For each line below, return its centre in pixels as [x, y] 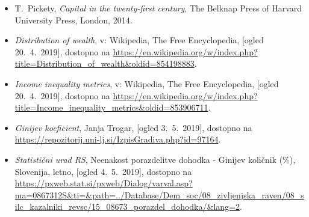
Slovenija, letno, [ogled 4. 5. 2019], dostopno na [103, 171]
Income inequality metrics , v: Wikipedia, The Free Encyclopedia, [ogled [147, 83]
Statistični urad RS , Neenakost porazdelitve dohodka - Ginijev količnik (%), [155, 159]
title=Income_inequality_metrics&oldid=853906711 [111, 107]
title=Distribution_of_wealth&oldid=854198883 [105, 63]
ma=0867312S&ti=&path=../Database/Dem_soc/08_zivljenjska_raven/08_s [159, 194]
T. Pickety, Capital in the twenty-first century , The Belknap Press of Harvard [158, 8]
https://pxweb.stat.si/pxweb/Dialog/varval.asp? [104, 183]
